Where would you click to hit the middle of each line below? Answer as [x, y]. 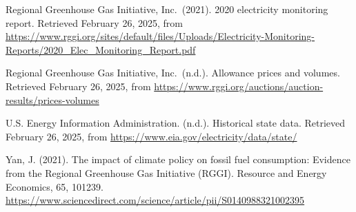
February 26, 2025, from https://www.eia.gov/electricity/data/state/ [151, 136]
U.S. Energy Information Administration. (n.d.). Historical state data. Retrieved [176, 123]
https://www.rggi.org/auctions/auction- [239, 86]
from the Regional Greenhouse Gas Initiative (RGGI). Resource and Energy [166, 172]
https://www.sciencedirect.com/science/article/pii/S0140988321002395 [155, 200]
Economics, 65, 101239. [55, 186]
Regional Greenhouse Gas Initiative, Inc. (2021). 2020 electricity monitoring [167, 9]
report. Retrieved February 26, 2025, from [94, 22]
